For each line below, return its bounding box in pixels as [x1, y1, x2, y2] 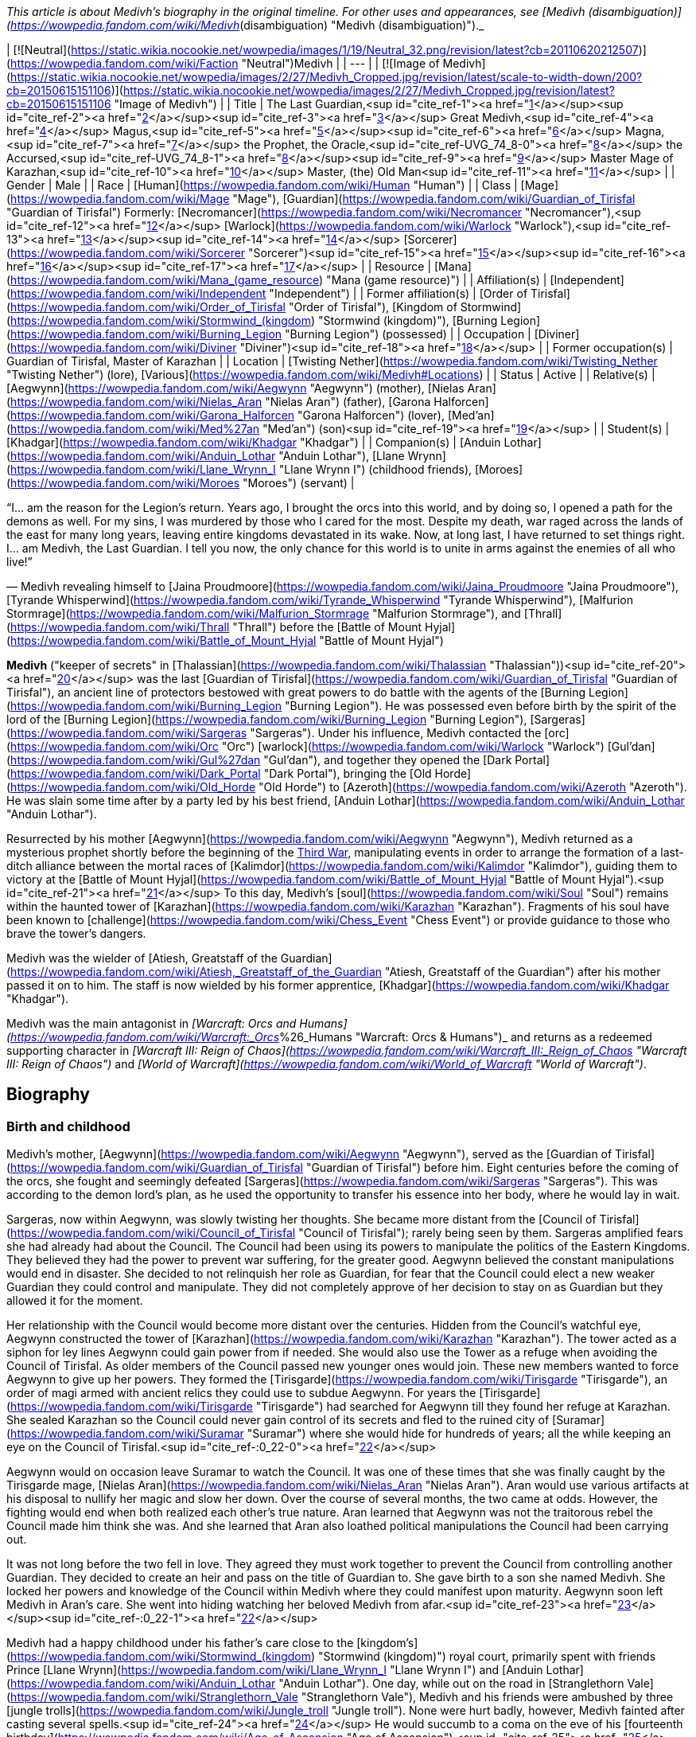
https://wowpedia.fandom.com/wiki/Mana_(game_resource [10, 273, 320, 287]
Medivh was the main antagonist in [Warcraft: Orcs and [6, 1017, 297, 1030]
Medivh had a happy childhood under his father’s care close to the [6, 1636, 354, 1650]
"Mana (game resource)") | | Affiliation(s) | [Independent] [326, 273, 624, 287]
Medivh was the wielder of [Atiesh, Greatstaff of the [6, 951, 278, 965]
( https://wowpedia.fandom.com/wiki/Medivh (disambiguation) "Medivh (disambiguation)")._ [6, 18, 484, 32]
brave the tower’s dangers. [6, 927, 146, 940]
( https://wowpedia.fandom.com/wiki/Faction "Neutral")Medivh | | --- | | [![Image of [6, 57, 440, 70]
